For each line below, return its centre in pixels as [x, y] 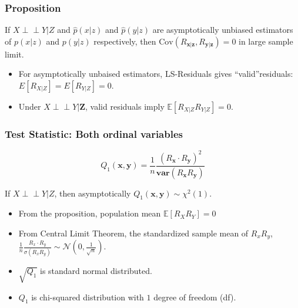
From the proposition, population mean [90, 213]
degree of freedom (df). [195, 297]
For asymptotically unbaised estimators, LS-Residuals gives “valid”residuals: [156, 74]
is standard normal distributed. [96, 270]
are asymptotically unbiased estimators [223, 30]
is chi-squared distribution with [88, 297]
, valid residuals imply [125, 106]
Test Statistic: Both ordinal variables [94, 133]
